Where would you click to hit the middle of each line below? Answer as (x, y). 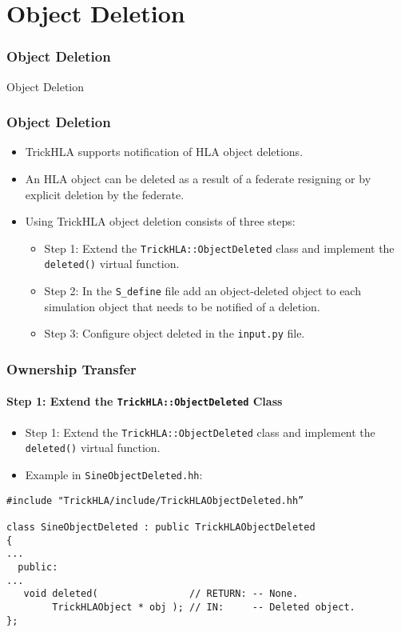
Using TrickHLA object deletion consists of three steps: (160, 221)
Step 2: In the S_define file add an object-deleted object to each (202, 291)
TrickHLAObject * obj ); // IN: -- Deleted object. (204, 607)
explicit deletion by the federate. (105, 194)
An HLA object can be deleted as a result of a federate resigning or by (198, 178)
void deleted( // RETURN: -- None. (161, 594)
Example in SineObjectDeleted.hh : (114, 475)
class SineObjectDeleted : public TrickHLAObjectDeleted (161, 527)
